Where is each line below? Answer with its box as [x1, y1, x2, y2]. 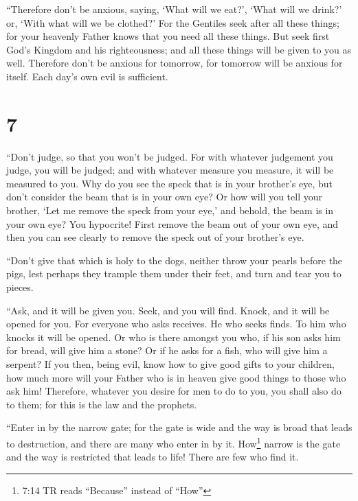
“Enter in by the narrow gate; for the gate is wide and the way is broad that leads [6, 420, 353, 434]
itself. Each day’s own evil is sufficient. [6, 69, 168, 83]
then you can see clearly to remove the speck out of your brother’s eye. [6, 230, 304, 244]
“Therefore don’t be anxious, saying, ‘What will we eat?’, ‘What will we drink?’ [6, 2, 342, 16]
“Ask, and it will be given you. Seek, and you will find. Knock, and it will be [6, 303, 330, 317]
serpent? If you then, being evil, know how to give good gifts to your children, [6, 357, 335, 371]
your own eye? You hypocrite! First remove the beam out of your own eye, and [6, 216, 339, 231]
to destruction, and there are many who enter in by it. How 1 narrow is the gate [6, 434, 341, 450]
